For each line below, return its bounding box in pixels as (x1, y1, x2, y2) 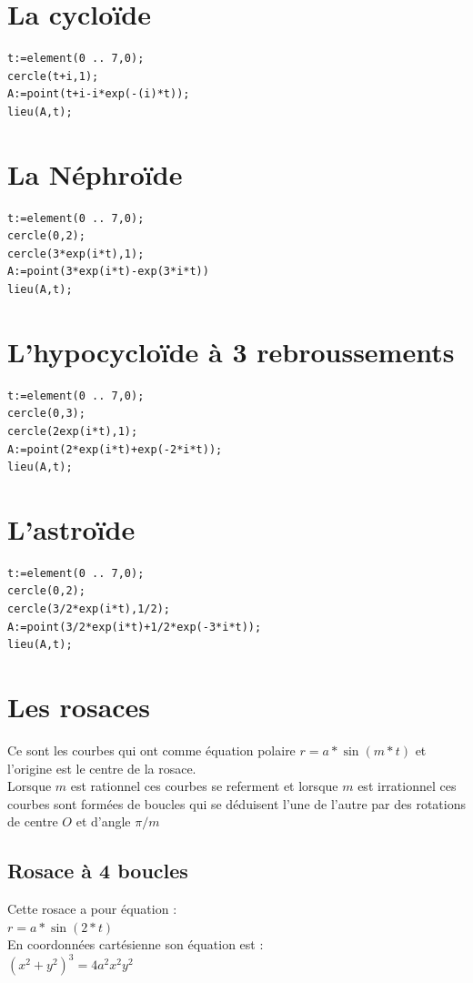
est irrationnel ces (357, 776, 457, 796)
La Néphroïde (7, 155, 183, 192)
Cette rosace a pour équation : (7, 899, 177, 918)
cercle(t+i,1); (7, 69, 99, 83)
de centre (7, 812, 58, 831)
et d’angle (75, 812, 131, 831)
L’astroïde (7, 510, 136, 547)
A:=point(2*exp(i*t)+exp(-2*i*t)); (7, 442, 223, 456)
